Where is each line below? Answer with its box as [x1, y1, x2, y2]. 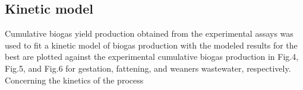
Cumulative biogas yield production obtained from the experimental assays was [5, 27, 293, 40]
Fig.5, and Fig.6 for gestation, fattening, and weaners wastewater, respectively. [5, 62, 291, 74]
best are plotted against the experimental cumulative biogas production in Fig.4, [5, 50, 299, 63]
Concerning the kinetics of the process [5, 73, 144, 86]
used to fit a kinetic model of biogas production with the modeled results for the [5, 38, 298, 51]
